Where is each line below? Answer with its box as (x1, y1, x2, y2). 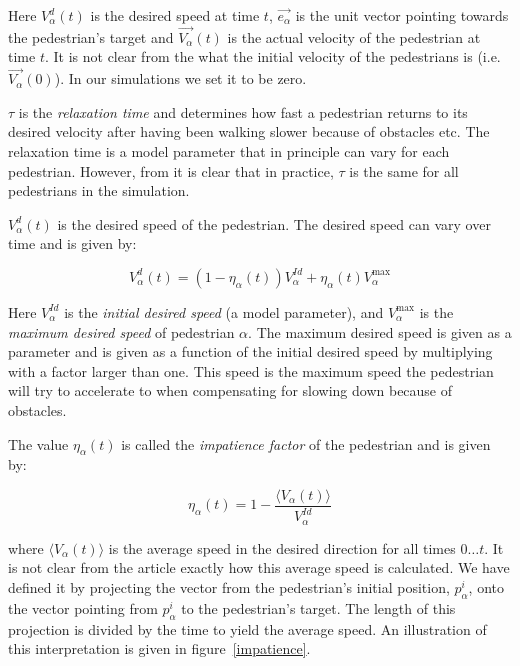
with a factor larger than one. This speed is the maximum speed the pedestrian (8, 360, 494, 381)
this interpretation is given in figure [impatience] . (8, 638, 311, 659)
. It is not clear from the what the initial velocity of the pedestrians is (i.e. (44, 46, 501, 67)
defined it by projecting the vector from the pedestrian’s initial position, (8, 576, 450, 597)
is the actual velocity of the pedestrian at (227, 26, 481, 47)
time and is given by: (8, 233, 137, 254)
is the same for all (349, 160, 459, 181)
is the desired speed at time (90, 5, 260, 25)
